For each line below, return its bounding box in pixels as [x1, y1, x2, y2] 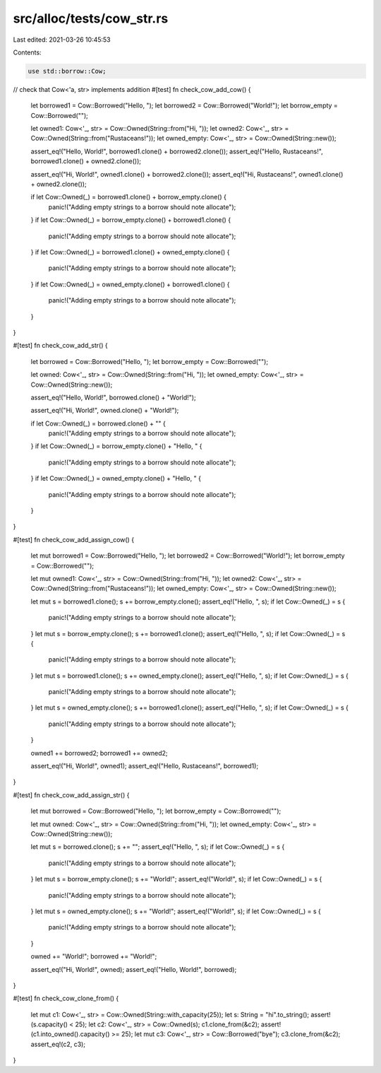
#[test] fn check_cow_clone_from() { [13, 994, 119, 1003]
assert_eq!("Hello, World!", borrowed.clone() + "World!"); [30, 393, 197, 401]
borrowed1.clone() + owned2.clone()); [30, 157, 141, 165]
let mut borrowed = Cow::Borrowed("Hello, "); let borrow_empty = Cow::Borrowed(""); [30, 807, 282, 816]
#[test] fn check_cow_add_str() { [13, 341, 109, 350]
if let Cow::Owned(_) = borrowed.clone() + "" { [30, 419, 166, 428]
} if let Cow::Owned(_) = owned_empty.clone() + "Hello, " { [30, 474, 201, 483]
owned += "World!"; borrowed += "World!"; [30, 952, 157, 961]
